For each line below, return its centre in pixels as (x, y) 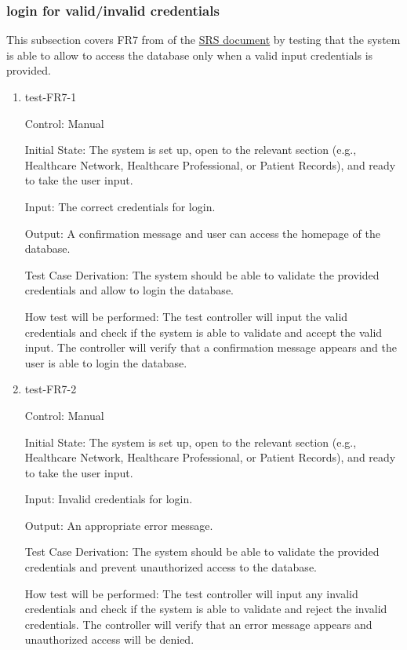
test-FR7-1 (51, 97)
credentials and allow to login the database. (129, 290)
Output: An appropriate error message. (119, 525)
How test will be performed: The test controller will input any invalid (191, 593)
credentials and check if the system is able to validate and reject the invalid (206, 609)
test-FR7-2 (51, 389)
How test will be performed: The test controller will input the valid (186, 316)
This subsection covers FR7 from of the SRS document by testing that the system (203, 40)
